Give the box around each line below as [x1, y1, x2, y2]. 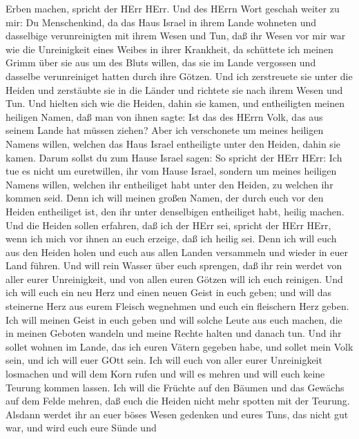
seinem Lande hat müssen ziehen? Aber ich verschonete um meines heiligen [6, 123, 324, 137]
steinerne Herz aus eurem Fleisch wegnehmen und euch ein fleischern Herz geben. [6, 299, 349, 313]
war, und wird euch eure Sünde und [6, 420, 157, 435]
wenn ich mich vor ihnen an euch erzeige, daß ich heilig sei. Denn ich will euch [6, 231, 337, 246]
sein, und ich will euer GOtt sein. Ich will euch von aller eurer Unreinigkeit [6, 353, 322, 367]
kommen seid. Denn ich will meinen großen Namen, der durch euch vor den [6, 191, 324, 205]
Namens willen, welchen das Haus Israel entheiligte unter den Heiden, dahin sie [6, 136, 340, 150]
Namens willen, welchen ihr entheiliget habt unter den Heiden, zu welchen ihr [6, 177, 333, 191]
